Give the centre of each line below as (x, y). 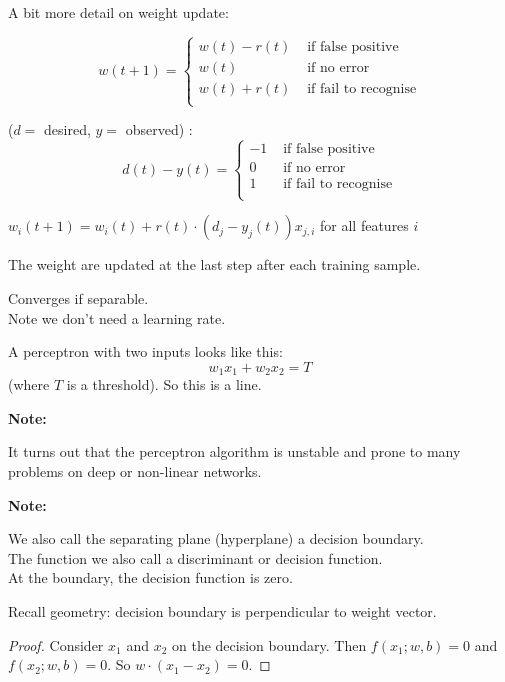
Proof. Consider (56, 644)
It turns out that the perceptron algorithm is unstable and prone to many (234, 451)
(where (29, 384)
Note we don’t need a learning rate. (117, 317)
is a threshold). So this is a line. (164, 384)
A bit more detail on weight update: (118, 12)
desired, (67, 129)
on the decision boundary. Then (269, 644)
